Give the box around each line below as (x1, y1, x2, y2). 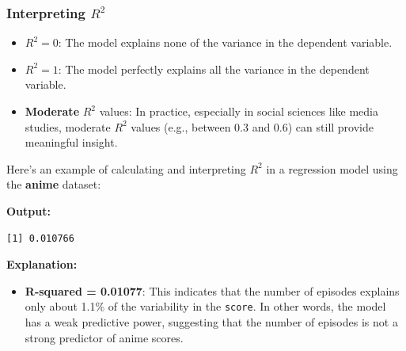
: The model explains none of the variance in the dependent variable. (58, 34, 393, 51)
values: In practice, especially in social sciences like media (99, 103, 378, 119)
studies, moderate (25, 118, 111, 135)
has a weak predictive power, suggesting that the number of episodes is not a (25, 314, 398, 330)
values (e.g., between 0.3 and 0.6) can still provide (131, 118, 374, 135)
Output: (6, 202, 51, 219)
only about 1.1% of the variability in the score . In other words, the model (25, 298, 386, 315)
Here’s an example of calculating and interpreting (6, 160, 246, 177)
